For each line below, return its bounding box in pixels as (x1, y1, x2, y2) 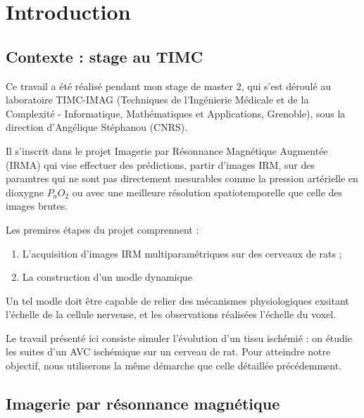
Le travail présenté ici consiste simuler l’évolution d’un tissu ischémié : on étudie (6, 330, 352, 345)
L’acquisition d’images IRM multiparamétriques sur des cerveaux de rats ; (22, 246, 342, 260)
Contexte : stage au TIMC (6, 45, 203, 67)
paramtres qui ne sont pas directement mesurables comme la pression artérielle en (6, 171, 358, 186)
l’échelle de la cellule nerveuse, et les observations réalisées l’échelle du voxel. (6, 307, 337, 322)
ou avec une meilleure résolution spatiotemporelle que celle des (72, 184, 343, 199)
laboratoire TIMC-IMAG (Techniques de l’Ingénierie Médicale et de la (6, 92, 309, 107)
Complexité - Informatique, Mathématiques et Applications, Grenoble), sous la (6, 106, 346, 120)
